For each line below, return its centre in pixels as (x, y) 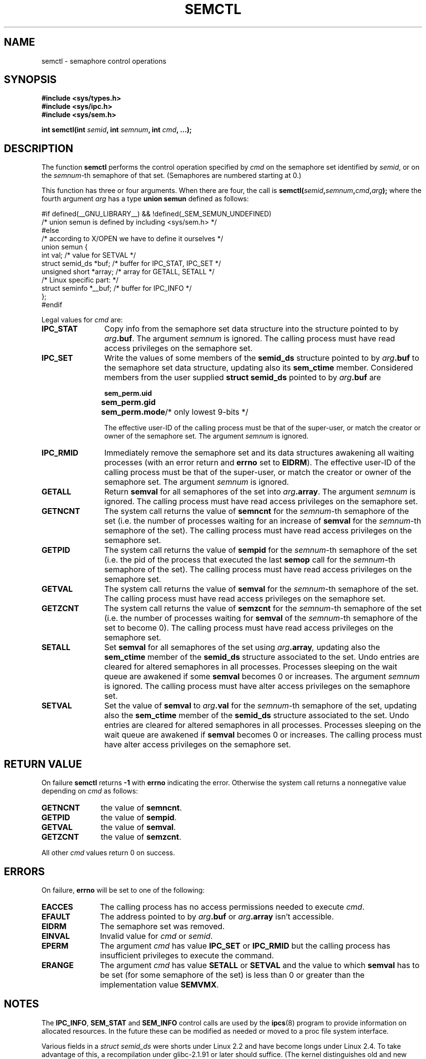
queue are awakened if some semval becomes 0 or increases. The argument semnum (262, 677)
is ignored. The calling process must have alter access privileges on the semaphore (257, 686)
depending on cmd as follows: (90, 791)
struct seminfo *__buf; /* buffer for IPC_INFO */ (117, 288)
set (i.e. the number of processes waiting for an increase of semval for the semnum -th (263, 521)
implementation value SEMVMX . (159, 984)
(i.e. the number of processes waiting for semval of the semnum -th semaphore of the (261, 618)
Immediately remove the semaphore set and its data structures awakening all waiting (259, 453)
